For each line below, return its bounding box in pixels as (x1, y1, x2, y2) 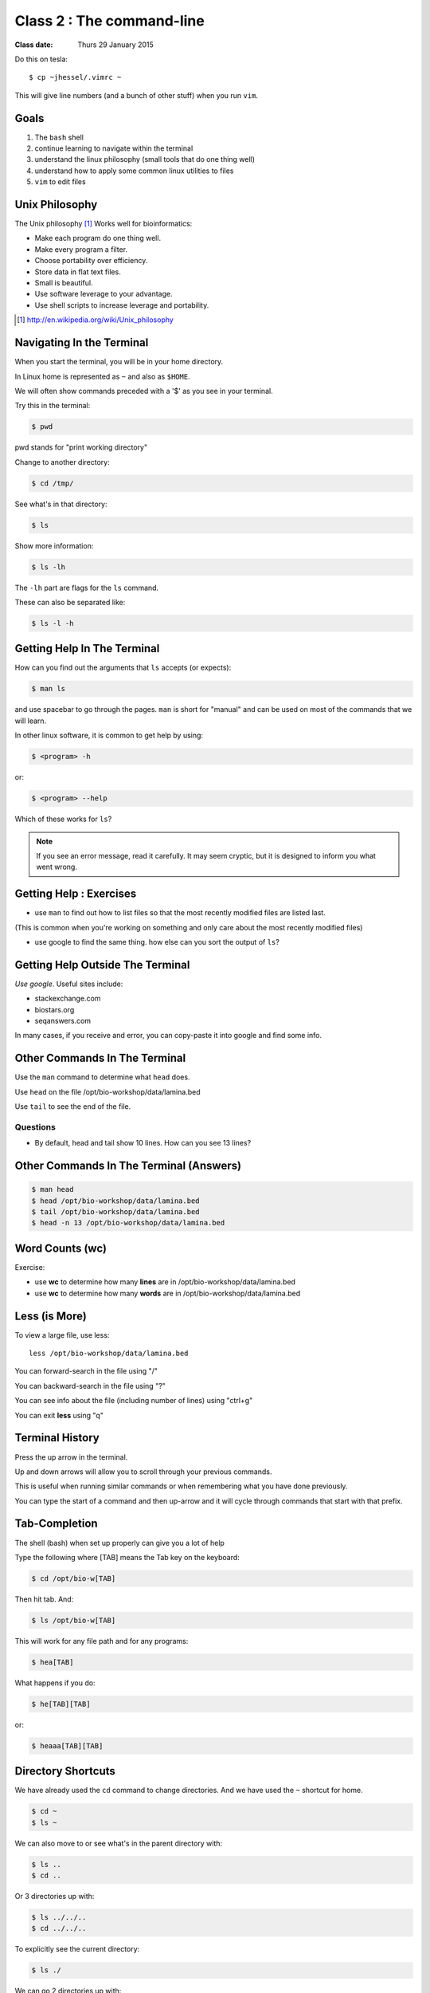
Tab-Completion (14, 1517, 99, 1531)
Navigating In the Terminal (14, 336, 149, 350)
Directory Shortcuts (14, 1764, 115, 1778)
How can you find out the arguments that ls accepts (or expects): (14, 662, 232, 673)
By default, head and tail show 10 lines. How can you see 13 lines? (34, 1138, 252, 1148)
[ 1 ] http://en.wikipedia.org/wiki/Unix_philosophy (17, 315, 174, 324)
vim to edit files (34, 177, 87, 187)
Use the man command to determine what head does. (14, 1072, 190, 1082)
